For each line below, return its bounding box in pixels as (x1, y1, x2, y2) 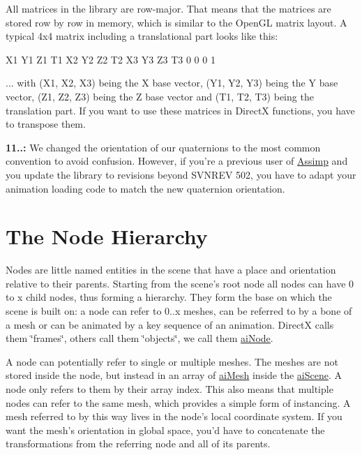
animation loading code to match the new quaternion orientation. (6, 181, 285, 195)
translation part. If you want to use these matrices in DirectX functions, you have (6, 103, 355, 117)
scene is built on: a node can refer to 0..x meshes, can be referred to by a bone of (6, 304, 352, 318)
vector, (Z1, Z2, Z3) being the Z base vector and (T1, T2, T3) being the (6, 89, 314, 103)
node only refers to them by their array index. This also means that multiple (6, 382, 333, 396)
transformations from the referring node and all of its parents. (6, 436, 271, 451)
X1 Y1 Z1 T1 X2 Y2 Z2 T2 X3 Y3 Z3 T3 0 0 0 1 (6, 52, 216, 66)
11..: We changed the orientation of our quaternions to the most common (6, 140, 321, 154)
